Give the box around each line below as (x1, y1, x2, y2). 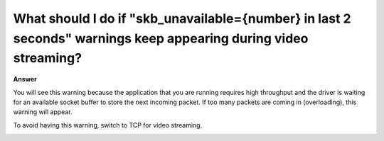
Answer (13, 75, 37, 84)
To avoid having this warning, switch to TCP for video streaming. (13, 120, 203, 129)
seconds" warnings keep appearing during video (13, 30, 309, 46)
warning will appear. (13, 108, 73, 116)
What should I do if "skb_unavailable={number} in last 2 (13, 11, 351, 26)
